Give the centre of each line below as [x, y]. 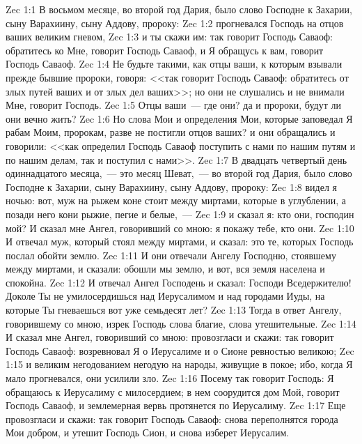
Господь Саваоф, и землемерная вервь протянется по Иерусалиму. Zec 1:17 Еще [176, 405]
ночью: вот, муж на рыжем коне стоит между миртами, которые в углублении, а [176, 200]
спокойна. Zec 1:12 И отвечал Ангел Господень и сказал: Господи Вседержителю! [179, 282]
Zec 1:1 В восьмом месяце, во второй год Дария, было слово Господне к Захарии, [179, 9]
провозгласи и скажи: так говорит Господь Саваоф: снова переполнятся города [172, 419]
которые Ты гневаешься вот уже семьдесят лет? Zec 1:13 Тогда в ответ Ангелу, [174, 310]
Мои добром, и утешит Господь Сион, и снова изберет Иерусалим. [148, 432]
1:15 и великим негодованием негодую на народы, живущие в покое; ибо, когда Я [179, 364]
